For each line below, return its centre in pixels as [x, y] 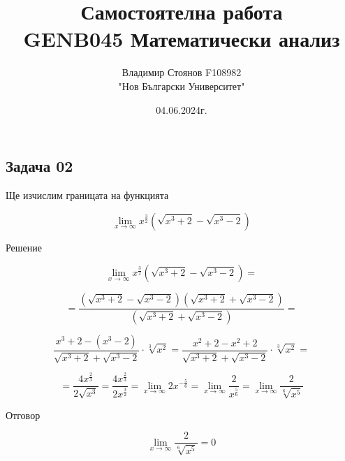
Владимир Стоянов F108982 [182, 72]
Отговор [23, 415]
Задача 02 [39, 166]
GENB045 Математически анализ [182, 39]
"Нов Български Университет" [182, 86]
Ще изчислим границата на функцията [87, 195]
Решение [24, 247]
